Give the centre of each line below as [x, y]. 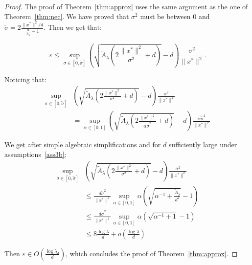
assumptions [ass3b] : [35, 154]
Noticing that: [25, 79]
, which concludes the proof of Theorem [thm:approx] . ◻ [152, 253]
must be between [165, 16]
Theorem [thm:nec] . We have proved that [67, 16]
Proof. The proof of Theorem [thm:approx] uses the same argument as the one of [126, 6]
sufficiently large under [203, 144]
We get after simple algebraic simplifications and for [83, 144]
